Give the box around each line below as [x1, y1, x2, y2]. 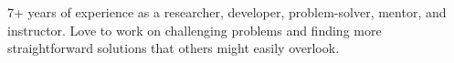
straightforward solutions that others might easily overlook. [7, 38, 340, 58]
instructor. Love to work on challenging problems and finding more [7, 20, 382, 39]
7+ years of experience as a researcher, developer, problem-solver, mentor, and [7, 3, 447, 21]
